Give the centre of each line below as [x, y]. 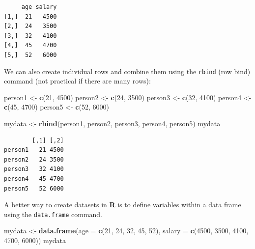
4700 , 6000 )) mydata [35, 240]
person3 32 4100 [34, 169]
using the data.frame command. [53, 214]
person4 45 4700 [34, 179]
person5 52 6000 [34, 188]
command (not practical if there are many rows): [77, 81]
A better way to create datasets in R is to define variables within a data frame [123, 205]
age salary [39, 7]
